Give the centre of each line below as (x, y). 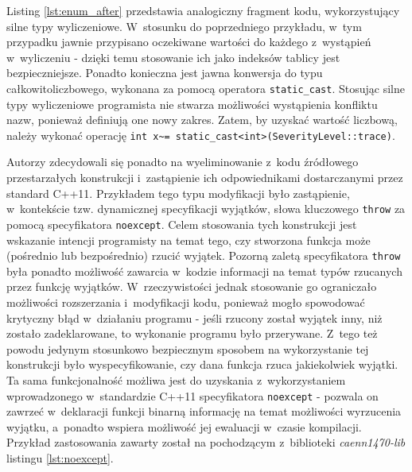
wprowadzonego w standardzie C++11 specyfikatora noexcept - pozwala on (192, 395)
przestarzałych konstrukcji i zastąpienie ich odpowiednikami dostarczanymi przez (205, 178)
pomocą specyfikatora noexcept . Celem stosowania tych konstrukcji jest (182, 224)
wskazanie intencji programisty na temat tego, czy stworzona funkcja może (189, 240)
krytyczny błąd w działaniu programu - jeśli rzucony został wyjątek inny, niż (194, 317)
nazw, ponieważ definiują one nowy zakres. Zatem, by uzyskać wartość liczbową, (202, 120)
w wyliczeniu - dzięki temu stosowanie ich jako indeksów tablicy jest (173, 57)
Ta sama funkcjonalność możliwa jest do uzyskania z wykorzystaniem (176, 379)
